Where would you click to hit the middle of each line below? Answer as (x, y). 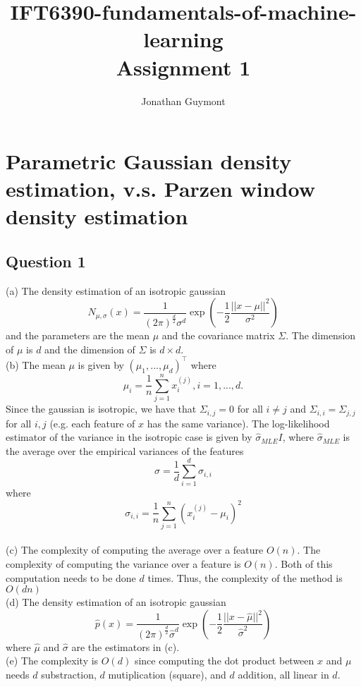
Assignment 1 (183, 67)
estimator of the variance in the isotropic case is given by (129, 437)
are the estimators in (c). (126, 646)
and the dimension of (90, 349)
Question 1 (46, 261)
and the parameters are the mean (78, 335)
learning (183, 39)
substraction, (69, 674)
